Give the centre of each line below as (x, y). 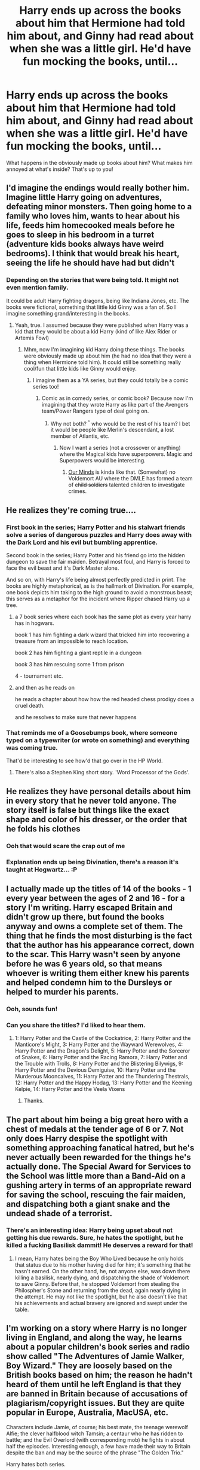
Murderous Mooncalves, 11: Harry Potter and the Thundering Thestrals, (102, 1077)
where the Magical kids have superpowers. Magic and (126, 454)
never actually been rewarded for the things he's (99, 1157)
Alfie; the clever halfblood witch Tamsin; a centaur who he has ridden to (95, 1433)
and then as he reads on (44, 687)
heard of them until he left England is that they (94, 1385)
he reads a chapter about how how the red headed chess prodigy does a (104, 699)
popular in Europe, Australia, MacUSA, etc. (87, 1413)
